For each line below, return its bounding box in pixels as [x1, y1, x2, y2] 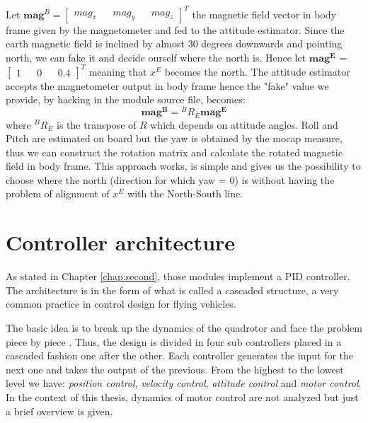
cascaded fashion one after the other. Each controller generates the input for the [6, 348, 354, 363]
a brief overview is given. [6, 403, 113, 418]
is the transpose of [57, 117, 137, 132]
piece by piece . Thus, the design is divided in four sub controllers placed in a [6, 334, 342, 349]
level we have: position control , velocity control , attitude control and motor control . [6, 376, 362, 390]
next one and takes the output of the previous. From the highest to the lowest [6, 361, 344, 376]
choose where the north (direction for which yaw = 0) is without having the [6, 172, 335, 187]
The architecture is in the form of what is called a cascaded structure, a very [6, 282, 339, 297]
